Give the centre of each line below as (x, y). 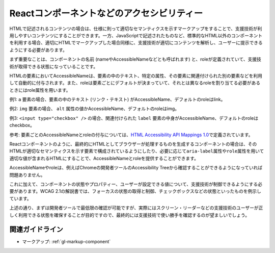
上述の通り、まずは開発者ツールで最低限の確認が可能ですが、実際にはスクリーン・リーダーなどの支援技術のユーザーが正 (136, 208)
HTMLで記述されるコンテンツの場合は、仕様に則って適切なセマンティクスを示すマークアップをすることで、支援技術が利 (136, 29)
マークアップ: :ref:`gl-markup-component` (66, 242)
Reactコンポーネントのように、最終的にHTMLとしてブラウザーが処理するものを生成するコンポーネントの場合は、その (133, 144)
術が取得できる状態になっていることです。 (54, 66)
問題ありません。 (27, 175)
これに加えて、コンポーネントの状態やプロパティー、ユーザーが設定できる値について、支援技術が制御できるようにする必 (136, 184)
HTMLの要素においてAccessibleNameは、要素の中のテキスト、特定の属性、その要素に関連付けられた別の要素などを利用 (136, 75)
